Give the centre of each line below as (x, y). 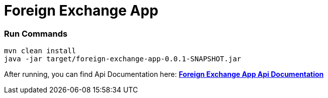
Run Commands (36, 33)
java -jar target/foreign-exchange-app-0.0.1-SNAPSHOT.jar (123, 59)
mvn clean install (40, 51)
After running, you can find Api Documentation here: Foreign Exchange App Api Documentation (164, 74)
